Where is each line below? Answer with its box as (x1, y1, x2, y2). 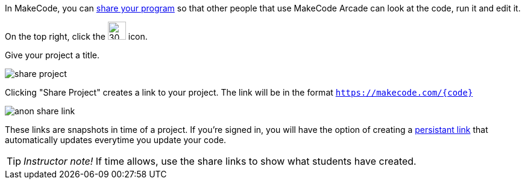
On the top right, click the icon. (5, 31, 148, 41)
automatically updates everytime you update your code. (5, 135, 227, 145)
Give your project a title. (5, 50, 100, 60)
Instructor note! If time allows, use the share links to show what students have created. (24, 155, 417, 167)
